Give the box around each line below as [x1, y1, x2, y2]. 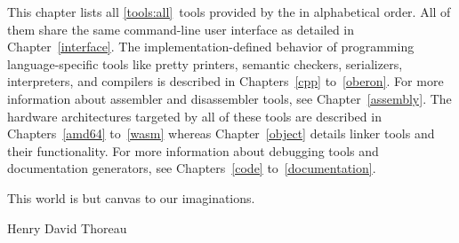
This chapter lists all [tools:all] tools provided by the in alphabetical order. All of [7, 3, 451, 20]
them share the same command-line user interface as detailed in [7, 20, 355, 38]
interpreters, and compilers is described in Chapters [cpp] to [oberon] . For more [7, 72, 444, 90]
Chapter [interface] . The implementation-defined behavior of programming [7, 37, 415, 56]
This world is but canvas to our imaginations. [7, 188, 255, 207]
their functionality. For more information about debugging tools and [7, 141, 379, 160]
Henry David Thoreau [7, 218, 127, 237]
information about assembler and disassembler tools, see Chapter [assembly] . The [7, 89, 452, 107]
